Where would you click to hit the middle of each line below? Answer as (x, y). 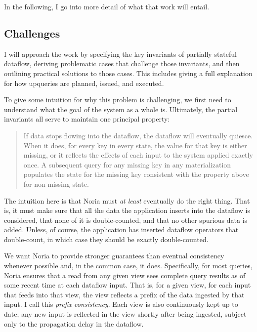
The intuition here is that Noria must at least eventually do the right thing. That (127, 200)
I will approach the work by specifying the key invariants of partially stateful (120, 54)
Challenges (32, 33)
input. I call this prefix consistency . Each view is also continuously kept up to (121, 304)
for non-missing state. (56, 184)
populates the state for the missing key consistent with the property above (136, 174)
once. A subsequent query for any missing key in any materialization (127, 164)
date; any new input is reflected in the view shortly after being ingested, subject (125, 314)
